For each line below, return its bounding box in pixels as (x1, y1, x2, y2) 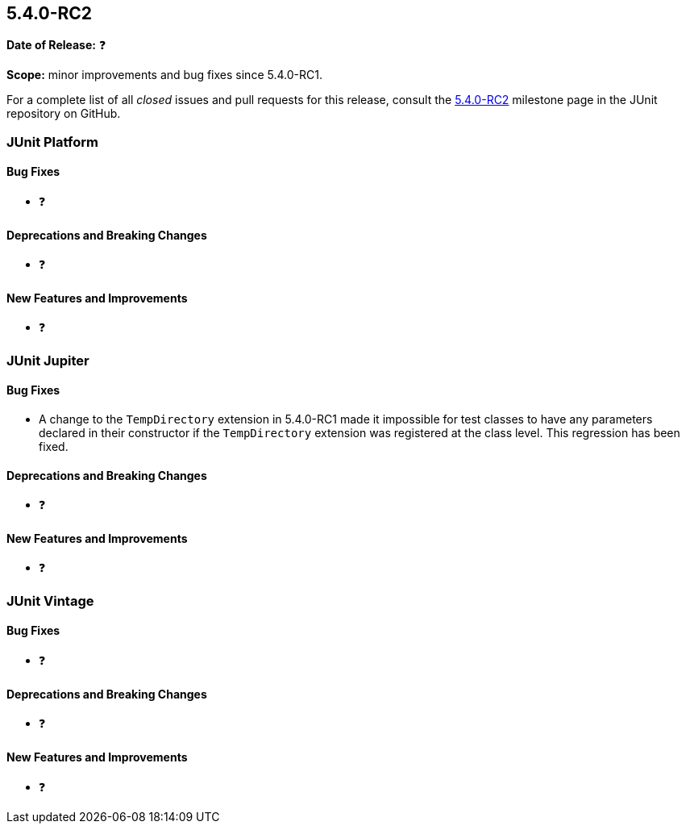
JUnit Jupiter (6, 352, 89, 369)
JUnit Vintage (6, 592, 94, 609)
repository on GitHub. (6, 106, 121, 121)
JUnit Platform (6, 133, 98, 150)
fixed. (39, 440, 69, 454)
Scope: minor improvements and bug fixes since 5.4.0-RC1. (6, 68, 322, 82)
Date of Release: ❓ (6, 38, 106, 52)
